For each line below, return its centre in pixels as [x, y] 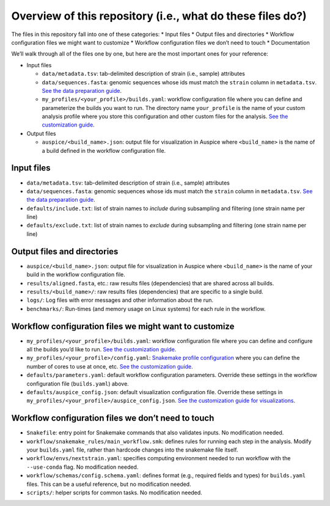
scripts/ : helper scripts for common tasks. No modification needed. [115, 493]
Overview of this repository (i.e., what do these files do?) [159, 16]
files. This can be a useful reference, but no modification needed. [109, 484]
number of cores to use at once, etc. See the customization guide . [110, 366]
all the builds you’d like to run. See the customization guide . [101, 350]
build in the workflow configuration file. [76, 274]
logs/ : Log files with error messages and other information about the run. [120, 300]
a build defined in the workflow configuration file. [104, 150]
